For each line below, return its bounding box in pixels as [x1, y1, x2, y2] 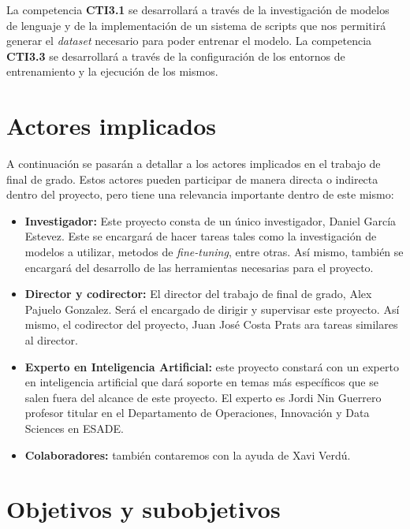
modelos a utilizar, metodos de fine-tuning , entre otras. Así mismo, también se [24, 244, 404, 260]
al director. [24, 332, 78, 348]
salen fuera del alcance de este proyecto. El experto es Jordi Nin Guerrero [24, 389, 382, 405]
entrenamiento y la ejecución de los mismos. [6, 63, 218, 80]
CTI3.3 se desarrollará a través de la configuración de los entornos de [6, 47, 345, 64]
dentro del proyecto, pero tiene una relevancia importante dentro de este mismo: [6, 186, 394, 203]
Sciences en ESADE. [24, 420, 124, 436]
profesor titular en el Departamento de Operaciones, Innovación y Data [24, 404, 370, 421]
